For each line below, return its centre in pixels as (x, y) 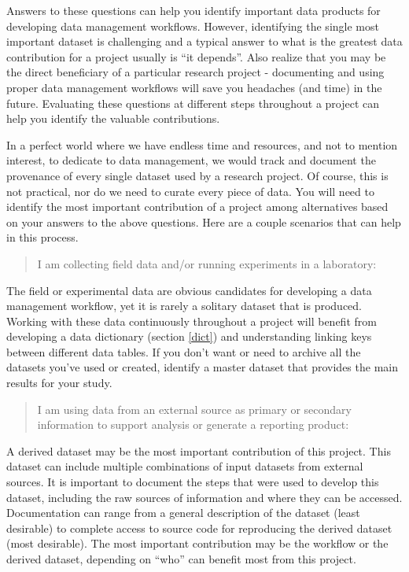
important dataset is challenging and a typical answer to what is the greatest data (204, 41)
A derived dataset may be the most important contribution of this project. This (199, 450)
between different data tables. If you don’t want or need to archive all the (184, 351)
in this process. (42, 237)
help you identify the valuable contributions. (113, 118)
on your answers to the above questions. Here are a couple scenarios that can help (204, 221)
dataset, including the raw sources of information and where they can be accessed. (204, 497)
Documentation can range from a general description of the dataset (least (183, 513)
